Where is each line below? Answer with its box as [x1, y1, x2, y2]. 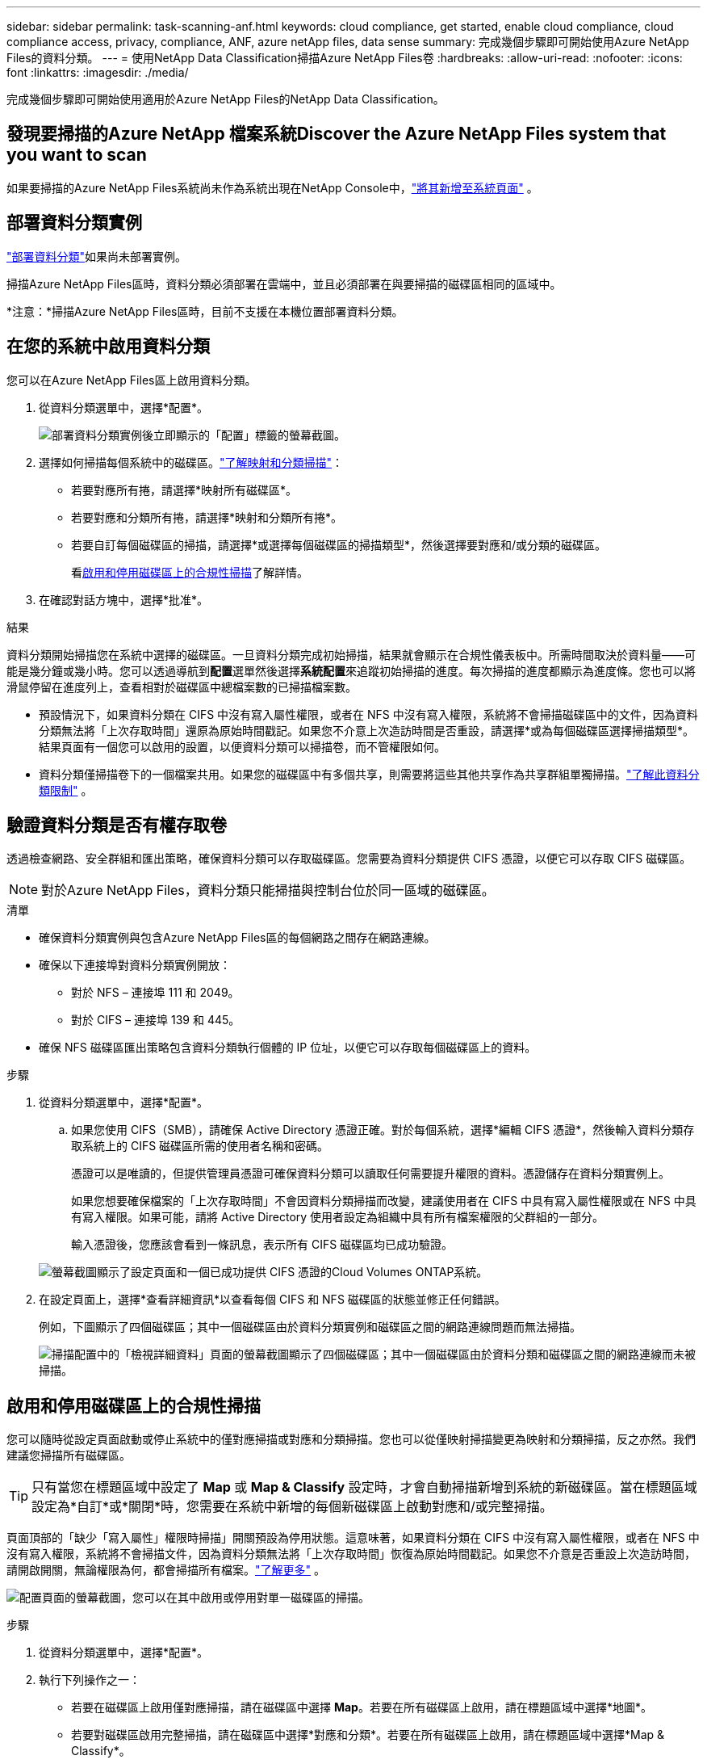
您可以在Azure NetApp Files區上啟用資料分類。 [6, 372, 257, 387]
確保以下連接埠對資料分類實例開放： [39, 958, 231, 972]
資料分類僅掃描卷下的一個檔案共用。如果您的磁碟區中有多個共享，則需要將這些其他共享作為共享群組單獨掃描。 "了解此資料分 [39, 766, 700, 781]
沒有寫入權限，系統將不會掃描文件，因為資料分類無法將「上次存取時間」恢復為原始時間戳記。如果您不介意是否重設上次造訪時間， [6, 1547, 696, 1561]
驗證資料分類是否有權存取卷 [6, 814, 227, 835]
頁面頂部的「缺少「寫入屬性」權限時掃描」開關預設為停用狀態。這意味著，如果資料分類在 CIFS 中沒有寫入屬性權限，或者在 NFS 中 [6, 1531, 700, 1545]
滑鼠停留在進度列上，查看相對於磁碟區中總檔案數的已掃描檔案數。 [6, 679, 357, 694]
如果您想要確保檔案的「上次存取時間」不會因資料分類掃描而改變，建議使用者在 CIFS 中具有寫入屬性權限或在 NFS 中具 [71, 1194, 697, 1208]
